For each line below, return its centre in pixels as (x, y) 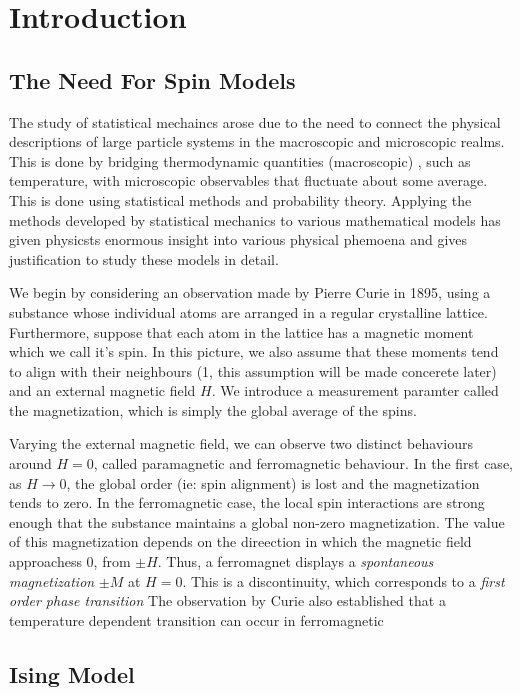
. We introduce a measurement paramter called (355, 390)
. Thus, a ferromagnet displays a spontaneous (295, 561)
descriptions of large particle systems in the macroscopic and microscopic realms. (257, 141)
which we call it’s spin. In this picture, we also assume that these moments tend (254, 351)
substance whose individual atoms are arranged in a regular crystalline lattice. (248, 311)
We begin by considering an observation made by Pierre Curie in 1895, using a (250, 292)
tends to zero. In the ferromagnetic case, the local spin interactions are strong (247, 502)
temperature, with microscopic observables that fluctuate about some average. (248, 180)
